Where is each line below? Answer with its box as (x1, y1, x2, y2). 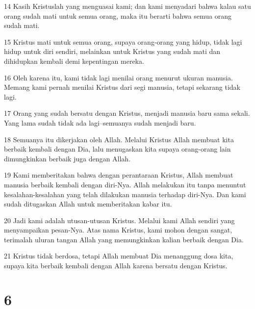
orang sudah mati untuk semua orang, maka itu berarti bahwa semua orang (4, 10, 232, 21)
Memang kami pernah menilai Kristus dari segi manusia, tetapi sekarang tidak (4, 82, 241, 92)
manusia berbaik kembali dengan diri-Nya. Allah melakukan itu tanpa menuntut (4, 179, 246, 189)
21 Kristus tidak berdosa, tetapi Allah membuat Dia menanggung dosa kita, (4, 251, 233, 261)
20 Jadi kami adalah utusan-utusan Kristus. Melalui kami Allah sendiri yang (4, 215, 235, 225)
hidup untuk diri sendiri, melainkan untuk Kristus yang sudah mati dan (4, 46, 221, 56)
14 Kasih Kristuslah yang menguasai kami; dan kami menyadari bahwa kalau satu (4, 1, 251, 11)
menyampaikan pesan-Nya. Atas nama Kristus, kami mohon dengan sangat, (4, 225, 232, 235)
